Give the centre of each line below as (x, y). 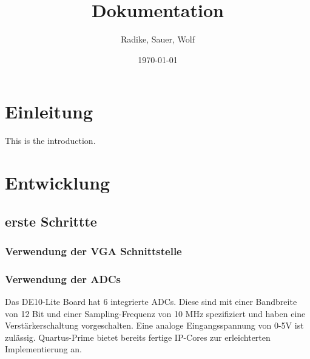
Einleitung (49, 111)
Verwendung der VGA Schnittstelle (93, 251)
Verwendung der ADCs (63, 279)
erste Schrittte (51, 221)
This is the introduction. (50, 141)
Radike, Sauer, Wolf (158, 39)
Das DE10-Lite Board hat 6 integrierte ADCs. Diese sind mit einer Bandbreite (151, 302)
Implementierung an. (43, 349)
